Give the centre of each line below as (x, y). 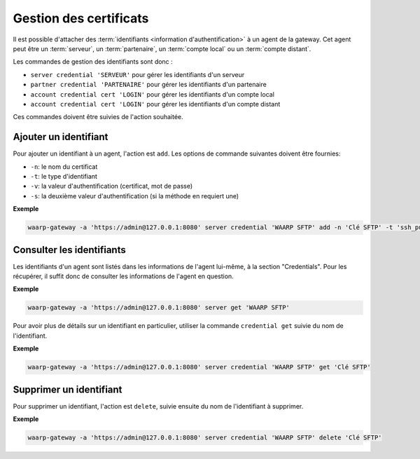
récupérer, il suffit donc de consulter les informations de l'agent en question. (123, 276)
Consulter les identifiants (69, 250)
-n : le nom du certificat (64, 166)
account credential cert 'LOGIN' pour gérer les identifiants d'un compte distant (155, 104)
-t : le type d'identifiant (64, 176)
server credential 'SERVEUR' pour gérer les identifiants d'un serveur (138, 74)
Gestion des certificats (81, 18)
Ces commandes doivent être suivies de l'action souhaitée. (98, 117)
